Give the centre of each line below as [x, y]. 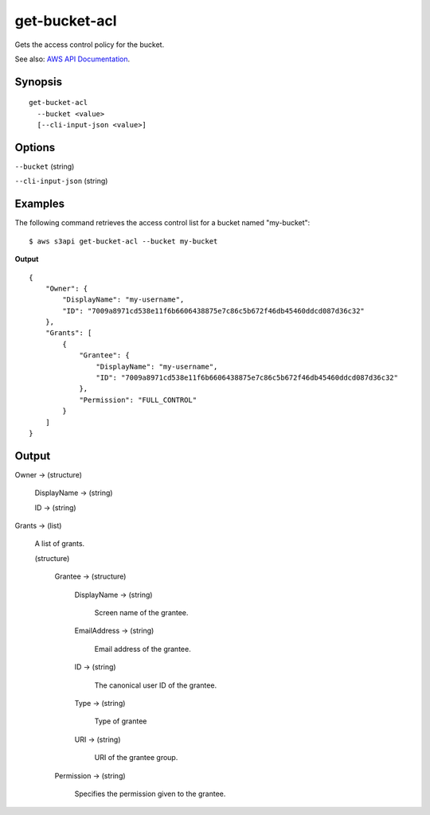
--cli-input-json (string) [61, 181]
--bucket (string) [45, 166]
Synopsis [39, 82]
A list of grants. [60, 544]
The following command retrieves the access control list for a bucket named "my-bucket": [162, 223]
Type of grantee [121, 721]
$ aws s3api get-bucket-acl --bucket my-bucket [123, 241]
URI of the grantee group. [136, 758]
